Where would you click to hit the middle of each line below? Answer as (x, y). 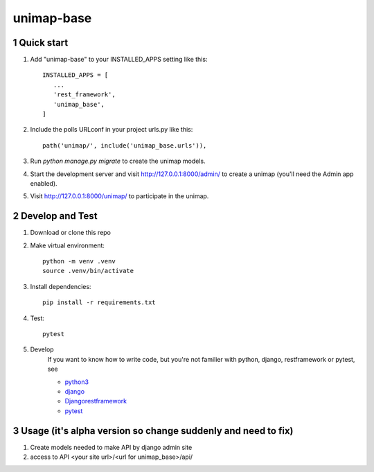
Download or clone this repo (70, 233)
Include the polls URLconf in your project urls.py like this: (112, 130)
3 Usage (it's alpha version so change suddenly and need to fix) (153, 431)
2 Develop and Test (55, 216)
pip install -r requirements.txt (99, 303)
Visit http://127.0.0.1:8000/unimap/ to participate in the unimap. (119, 196)
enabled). (44, 183)
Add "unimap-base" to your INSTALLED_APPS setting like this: (119, 60)
